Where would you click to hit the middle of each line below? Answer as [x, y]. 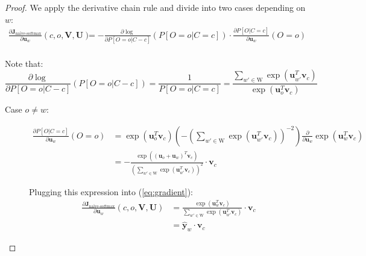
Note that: [24, 63]
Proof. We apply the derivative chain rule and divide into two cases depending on [155, 7]
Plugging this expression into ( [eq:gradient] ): [111, 191]
